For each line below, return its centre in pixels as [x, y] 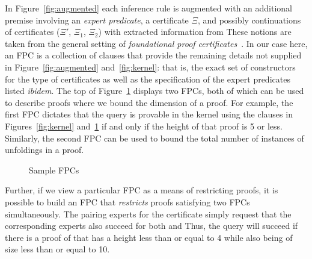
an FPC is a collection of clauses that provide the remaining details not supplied [153, 55]
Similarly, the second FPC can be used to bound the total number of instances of [154, 138]
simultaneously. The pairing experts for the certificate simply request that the [148, 214]
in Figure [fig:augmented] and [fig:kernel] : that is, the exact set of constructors [150, 67]
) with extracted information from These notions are [195, 32]
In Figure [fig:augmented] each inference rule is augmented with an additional [148, 8]
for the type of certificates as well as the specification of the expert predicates [148, 79]
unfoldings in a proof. [44, 150]
